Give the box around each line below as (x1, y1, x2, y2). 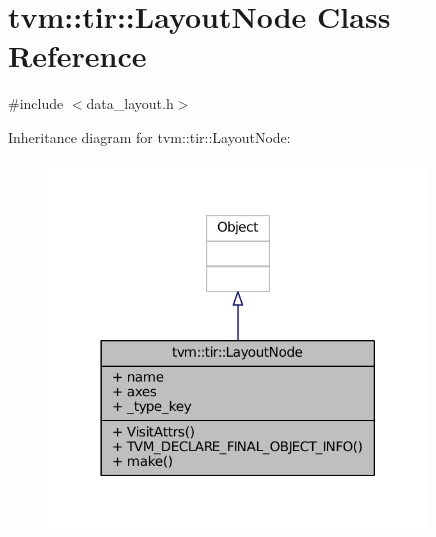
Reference (8, 35, 147, 76)
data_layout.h (86, 93, 174, 114)
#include (8, 93, 64, 114)
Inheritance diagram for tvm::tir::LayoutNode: (8, 126, 291, 147)
